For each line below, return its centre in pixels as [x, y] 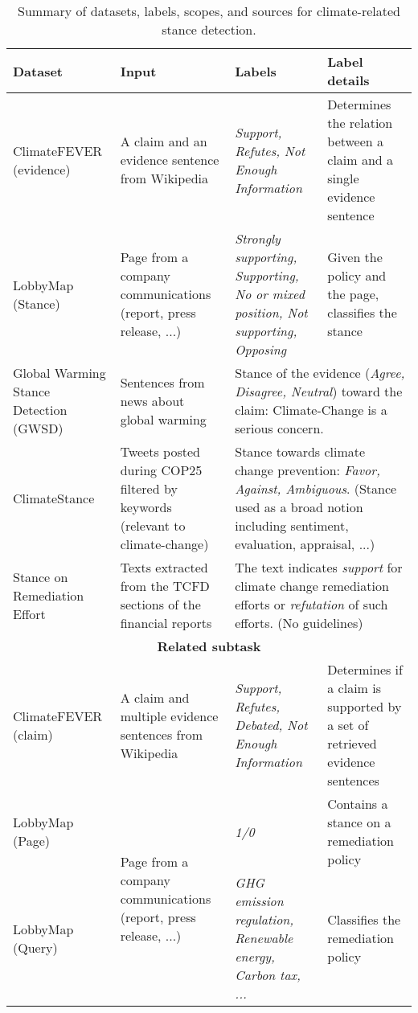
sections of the [160, 604]
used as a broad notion [299, 507]
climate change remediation [312, 586]
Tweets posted [160, 451]
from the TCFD [165, 586]
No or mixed [270, 294]
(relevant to [153, 525]
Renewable [264, 938]
